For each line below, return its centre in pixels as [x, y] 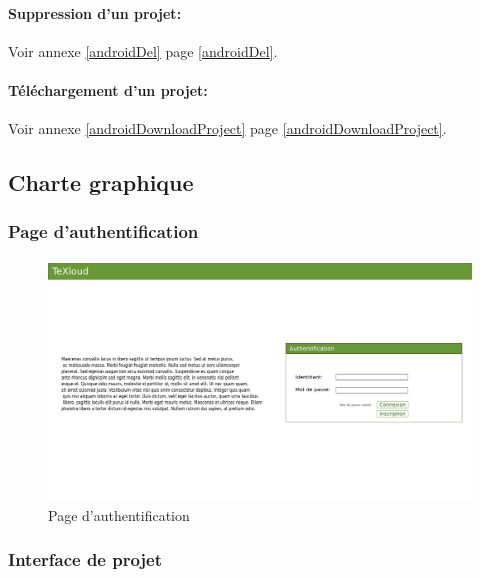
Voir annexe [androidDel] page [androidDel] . [143, 50]
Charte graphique [101, 182]
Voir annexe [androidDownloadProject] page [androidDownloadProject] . [227, 128]
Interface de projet [85, 559]
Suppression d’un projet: [95, 12]
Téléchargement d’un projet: [108, 89]
